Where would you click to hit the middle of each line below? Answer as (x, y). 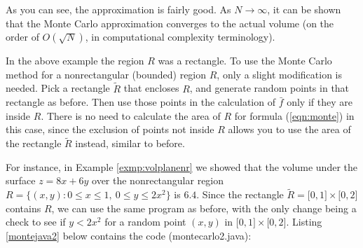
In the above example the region (75, 61)
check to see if (36, 222)
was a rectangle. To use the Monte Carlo (245, 61)
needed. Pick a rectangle (58, 88)
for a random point (145, 222)
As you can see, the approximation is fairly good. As (118, 9)
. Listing (304, 222)
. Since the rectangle (240, 194)
